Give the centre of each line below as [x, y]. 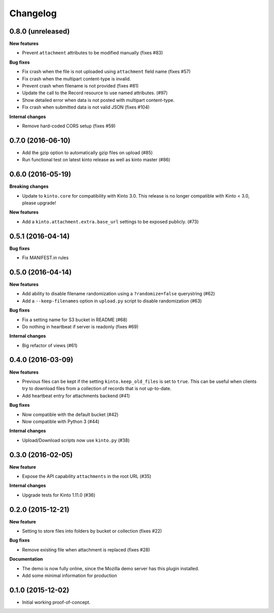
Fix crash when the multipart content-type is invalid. [77, 78]
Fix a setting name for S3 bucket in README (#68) [75, 319]
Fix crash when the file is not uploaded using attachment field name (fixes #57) [106, 72]
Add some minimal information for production [70, 576]
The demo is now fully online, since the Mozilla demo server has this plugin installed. [111, 568]
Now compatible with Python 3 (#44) [61, 421]
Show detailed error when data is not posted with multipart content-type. [98, 100]
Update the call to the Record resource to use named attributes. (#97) [95, 93]
